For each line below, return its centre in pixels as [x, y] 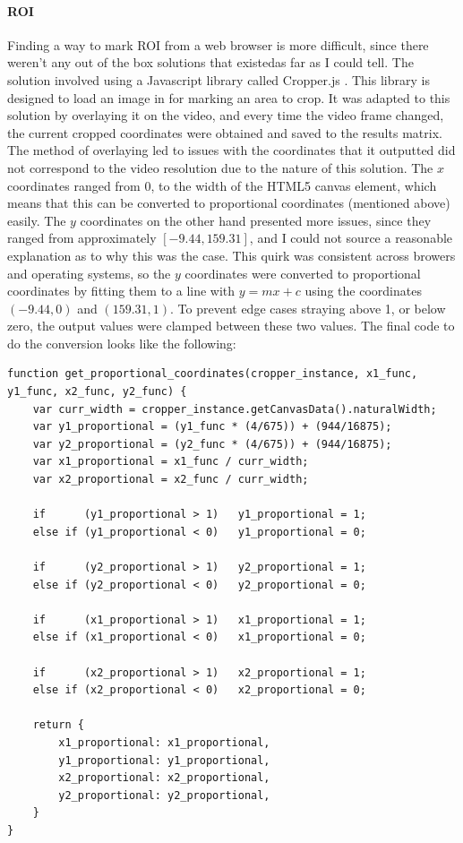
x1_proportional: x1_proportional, [164, 742]
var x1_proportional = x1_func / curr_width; [171, 462]
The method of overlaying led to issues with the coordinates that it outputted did [231, 150]
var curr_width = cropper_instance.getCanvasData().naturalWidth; [235, 409]
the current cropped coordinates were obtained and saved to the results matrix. [225, 132]
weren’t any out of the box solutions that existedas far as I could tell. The [210, 62]
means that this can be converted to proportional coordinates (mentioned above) [229, 203]
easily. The [37, 220]
